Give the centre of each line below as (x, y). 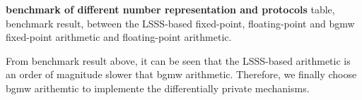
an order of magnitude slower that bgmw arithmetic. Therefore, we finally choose (181, 74)
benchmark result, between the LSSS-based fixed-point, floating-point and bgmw (180, 23)
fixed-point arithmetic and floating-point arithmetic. (119, 37)
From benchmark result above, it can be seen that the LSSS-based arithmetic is (178, 60)
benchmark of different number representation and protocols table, (170, 9)
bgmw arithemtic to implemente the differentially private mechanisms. (158, 88)
